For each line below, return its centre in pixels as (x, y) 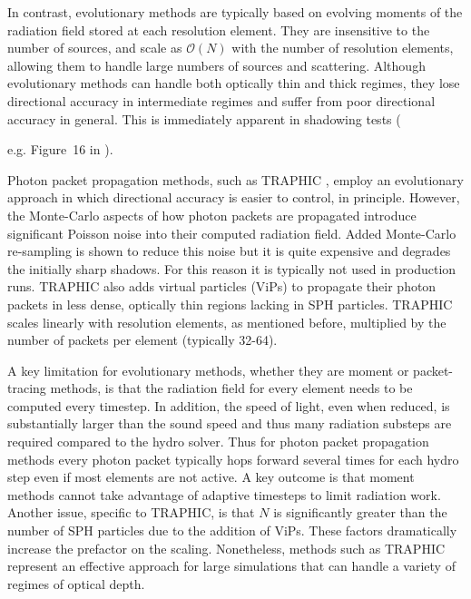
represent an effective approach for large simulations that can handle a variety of (231, 566)
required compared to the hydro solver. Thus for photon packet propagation (218, 442)
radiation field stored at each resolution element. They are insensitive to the (219, 29)
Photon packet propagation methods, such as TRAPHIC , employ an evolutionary (235, 179)
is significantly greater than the (360, 512)
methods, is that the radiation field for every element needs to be (231, 388)
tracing (27, 388)
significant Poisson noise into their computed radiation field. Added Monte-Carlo (232, 233)
